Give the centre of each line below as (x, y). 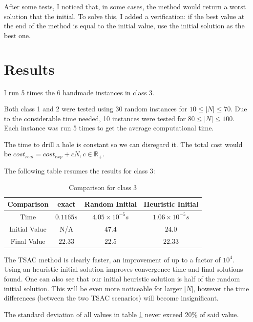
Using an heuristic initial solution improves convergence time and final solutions (124, 269)
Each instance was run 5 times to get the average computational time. (109, 128)
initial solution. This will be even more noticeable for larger (93, 288)
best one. (17, 35)
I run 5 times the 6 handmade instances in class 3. (79, 92)
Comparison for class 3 (103, 187)
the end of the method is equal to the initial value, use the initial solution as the (124, 26)
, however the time (221, 288)
